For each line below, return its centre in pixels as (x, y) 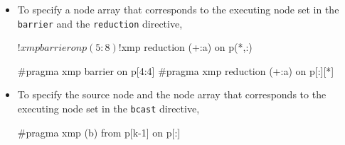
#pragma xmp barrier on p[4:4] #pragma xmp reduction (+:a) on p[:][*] (176, 70)
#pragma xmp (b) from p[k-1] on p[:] (99, 132)
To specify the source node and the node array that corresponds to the (172, 94)
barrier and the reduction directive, (100, 23)
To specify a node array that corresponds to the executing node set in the (178, 9)
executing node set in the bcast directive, (108, 109)
